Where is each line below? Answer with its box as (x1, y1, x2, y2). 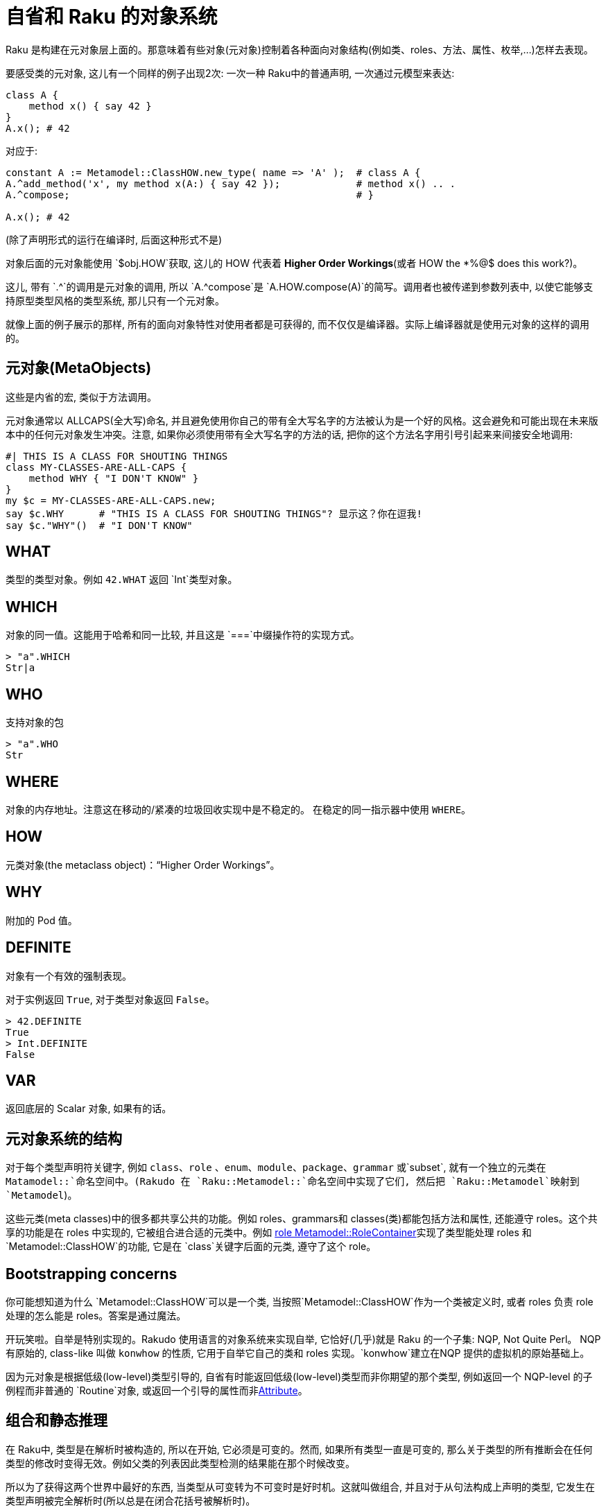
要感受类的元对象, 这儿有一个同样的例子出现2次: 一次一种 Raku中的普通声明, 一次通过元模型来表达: (6, 67, 455, 79)
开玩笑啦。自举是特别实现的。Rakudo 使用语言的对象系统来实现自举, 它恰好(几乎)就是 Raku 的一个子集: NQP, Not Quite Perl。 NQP (6, 1333, 601, 1346)
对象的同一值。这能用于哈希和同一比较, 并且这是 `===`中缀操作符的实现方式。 (6, 629, 360, 641)
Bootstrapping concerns (6, 1265, 178, 1283)
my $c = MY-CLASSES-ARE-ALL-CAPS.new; (6, 494, 216, 506)
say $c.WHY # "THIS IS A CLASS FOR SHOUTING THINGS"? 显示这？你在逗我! (6, 507, 422, 519)
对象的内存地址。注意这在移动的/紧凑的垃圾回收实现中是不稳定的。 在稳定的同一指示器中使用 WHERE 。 (6, 803, 471, 815)
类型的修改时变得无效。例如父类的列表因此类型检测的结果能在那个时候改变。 (6, 1457, 355, 1469)
